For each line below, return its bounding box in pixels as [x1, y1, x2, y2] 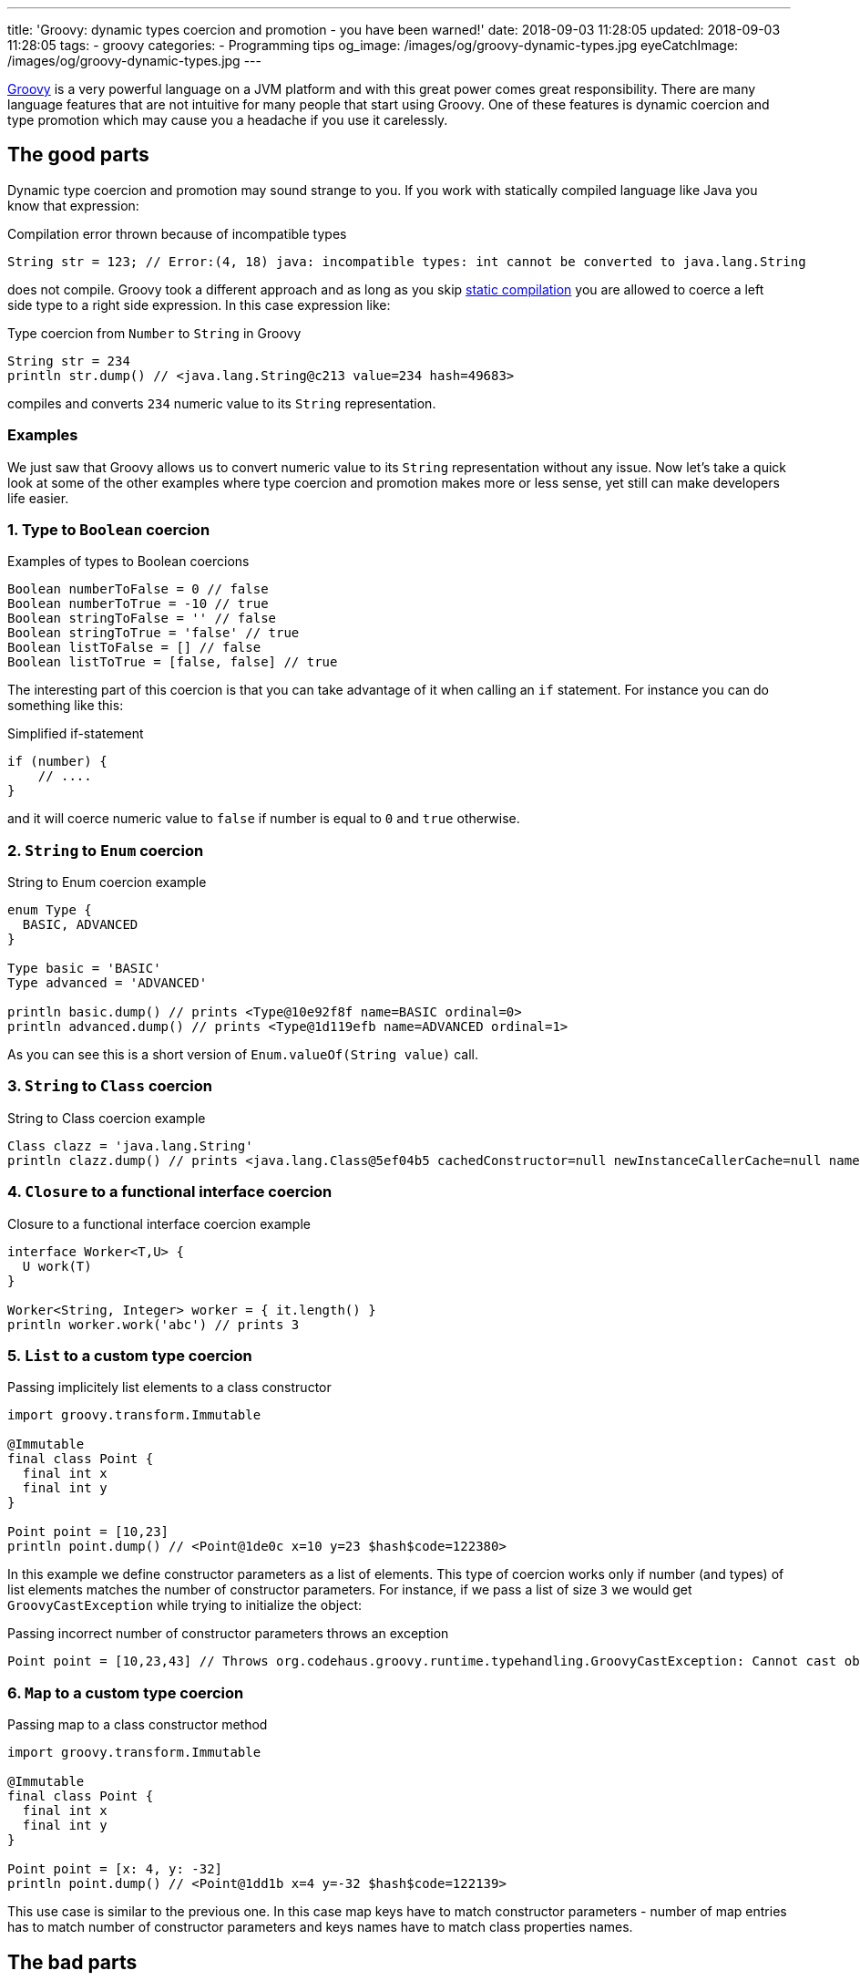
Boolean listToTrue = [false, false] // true [7, 655, 338, 670]
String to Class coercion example [7, 1109, 206, 1126]
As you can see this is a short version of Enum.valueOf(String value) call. [7, 1047, 479, 1063]
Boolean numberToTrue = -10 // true [7, 596, 269, 612]
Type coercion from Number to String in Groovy [7, 325, 302, 341]
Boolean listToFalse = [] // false [7, 640, 261, 655]
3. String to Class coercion [7, 1077, 212, 1096]
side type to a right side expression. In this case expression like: [7, 296, 391, 313]
